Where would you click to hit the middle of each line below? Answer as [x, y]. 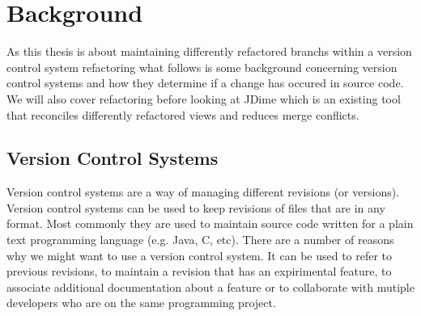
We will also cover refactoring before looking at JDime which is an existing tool [204, 98]
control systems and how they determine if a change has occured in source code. [205, 83]
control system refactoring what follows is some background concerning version [202, 67]
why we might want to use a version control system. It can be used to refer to [200, 255]
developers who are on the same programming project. [141, 303]
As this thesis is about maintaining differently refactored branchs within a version [209, 51]
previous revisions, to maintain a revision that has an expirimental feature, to [199, 271]
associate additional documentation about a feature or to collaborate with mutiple [210, 287]
